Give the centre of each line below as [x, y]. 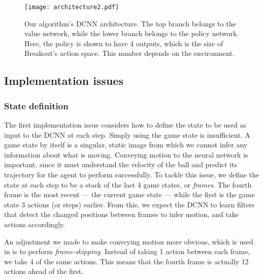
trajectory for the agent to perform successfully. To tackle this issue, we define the [132, 174]
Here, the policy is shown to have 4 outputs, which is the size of [124, 43]
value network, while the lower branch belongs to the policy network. [132, 33]
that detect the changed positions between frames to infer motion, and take [121, 214]
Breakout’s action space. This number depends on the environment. [129, 53]
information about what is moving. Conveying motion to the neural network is [126, 154]
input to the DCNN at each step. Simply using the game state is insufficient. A [127, 134]
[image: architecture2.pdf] [72, 7]
